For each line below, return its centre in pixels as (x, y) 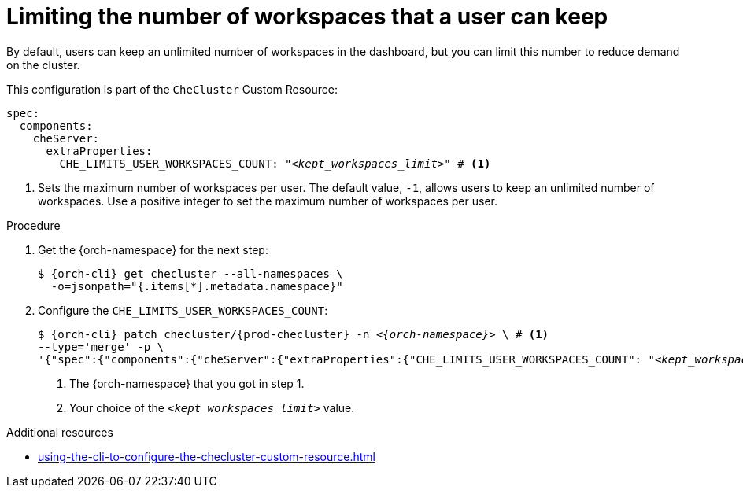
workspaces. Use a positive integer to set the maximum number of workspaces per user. (268, 201)
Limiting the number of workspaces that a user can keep (307, 17)
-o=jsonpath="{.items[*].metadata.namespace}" (197, 286)
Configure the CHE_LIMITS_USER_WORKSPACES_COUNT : (183, 310)
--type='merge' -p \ (101, 347)
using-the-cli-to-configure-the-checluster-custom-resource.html (207, 456)
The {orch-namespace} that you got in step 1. (187, 383)
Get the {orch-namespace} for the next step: (153, 249)
